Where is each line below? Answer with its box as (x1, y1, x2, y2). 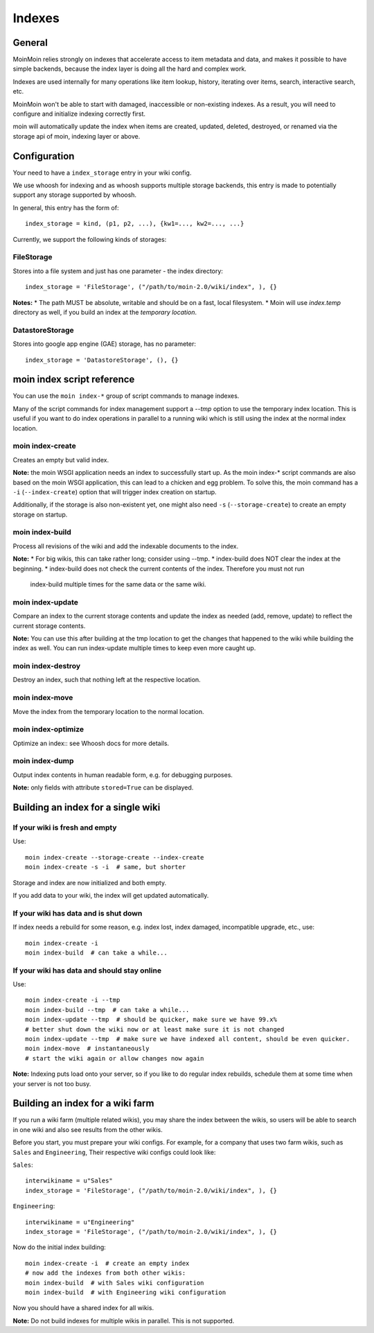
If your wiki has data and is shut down (12, 908, 143, 918)
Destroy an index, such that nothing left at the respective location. (12, 676, 201, 684)
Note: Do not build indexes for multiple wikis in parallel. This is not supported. (12, 1316, 235, 1325)
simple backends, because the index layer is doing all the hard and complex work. (12, 64, 247, 73)
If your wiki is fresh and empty (12, 823, 117, 833)
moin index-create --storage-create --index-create (25, 853, 204, 861)
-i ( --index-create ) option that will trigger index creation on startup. (12, 487, 217, 496)
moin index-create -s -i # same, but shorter (25, 863, 186, 871)
